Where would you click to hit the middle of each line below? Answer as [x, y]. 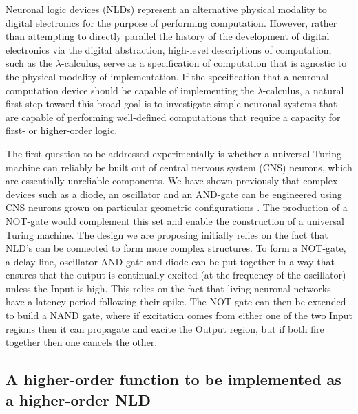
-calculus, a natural [303, 90]
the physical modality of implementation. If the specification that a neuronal [167, 76]
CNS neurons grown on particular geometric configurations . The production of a [177, 207]
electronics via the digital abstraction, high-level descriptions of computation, [169, 49]
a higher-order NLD [78, 399]
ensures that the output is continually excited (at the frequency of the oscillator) [176, 275]
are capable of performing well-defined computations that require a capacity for [173, 117]
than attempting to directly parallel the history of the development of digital [168, 36]
